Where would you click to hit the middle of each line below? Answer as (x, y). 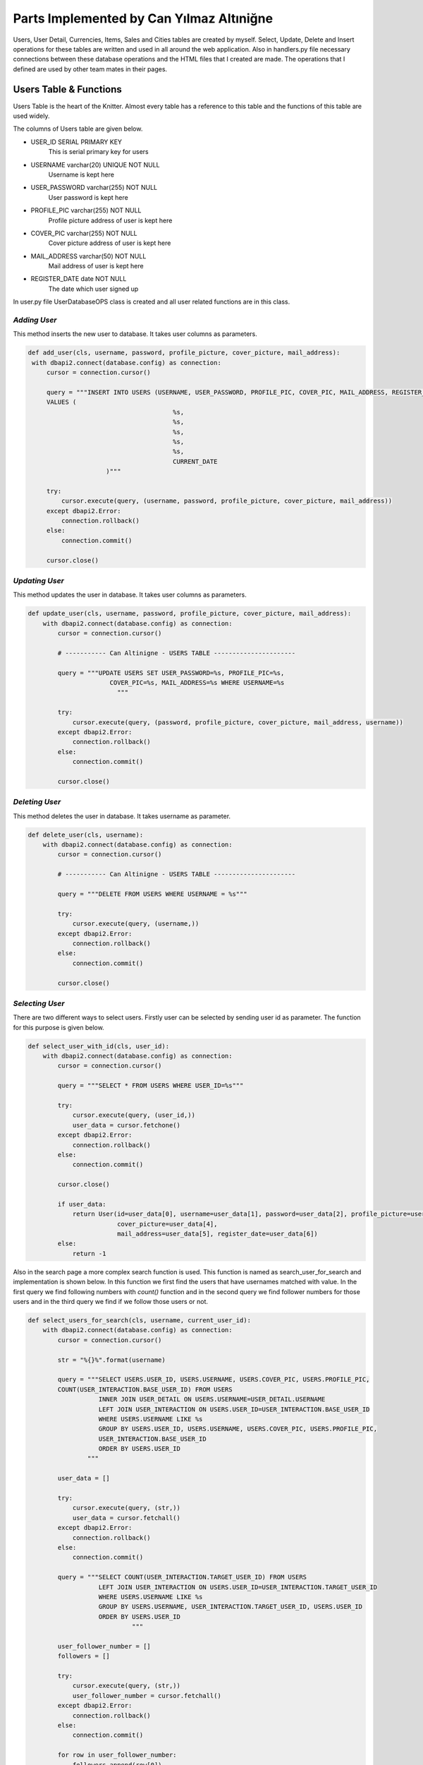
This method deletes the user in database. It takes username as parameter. (122, 816)
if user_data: (82, 1204)
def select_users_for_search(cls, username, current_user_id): (140, 1320)
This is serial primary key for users (99, 152)
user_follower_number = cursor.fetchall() (147, 1695)
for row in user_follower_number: (117, 1755)
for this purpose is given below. (59, 1027)
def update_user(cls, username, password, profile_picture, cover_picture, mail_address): (190, 614)
